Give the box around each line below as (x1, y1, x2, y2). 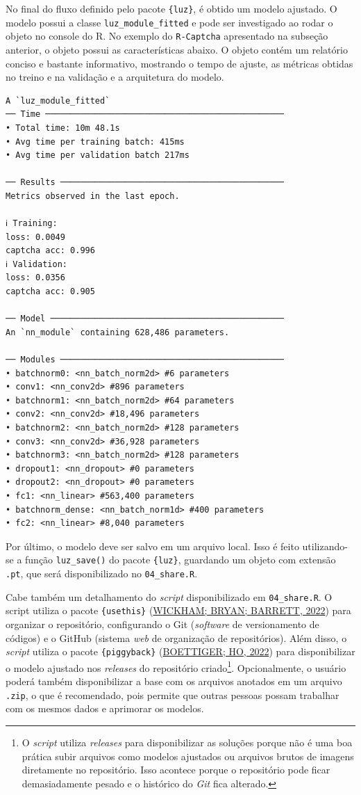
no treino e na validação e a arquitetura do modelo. (6, 70, 224, 84)
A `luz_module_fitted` (6, 95, 110, 106)
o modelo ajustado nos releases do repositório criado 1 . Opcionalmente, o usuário (6, 658, 346, 675)
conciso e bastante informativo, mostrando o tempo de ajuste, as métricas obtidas (6, 56, 353, 70)
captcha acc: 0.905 (6, 287, 95, 297)
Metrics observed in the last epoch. (6, 191, 180, 201)
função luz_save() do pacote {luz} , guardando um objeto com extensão (25, 552, 336, 567)
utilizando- (302, 538, 348, 553)
